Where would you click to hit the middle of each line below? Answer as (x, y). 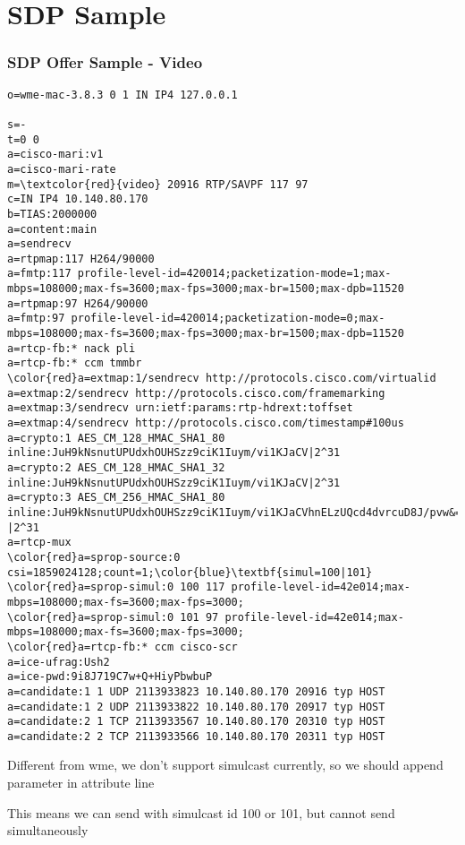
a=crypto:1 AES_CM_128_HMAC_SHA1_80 (116, 438)
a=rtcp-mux (39, 543)
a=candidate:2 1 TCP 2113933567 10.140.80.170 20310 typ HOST (196, 722)
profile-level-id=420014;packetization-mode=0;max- (228, 319)
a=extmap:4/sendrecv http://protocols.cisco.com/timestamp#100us (206, 423)
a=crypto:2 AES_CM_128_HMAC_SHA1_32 (116, 468)
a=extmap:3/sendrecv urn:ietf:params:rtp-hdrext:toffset (180, 408)
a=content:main (52, 229)
